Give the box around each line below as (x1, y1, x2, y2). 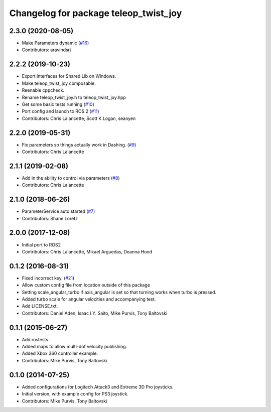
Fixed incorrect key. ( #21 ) (22, 275, 75, 281)
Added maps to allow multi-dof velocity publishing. (22, 344, 127, 350)
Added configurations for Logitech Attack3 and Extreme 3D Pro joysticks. (22, 384, 174, 390)
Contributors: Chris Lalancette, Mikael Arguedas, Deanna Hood (22, 248, 153, 254)
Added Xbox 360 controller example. (22, 350, 98, 356)
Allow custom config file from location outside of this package (22, 282, 151, 288)
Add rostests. (22, 336, 50, 342)
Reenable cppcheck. (22, 87, 65, 93)
